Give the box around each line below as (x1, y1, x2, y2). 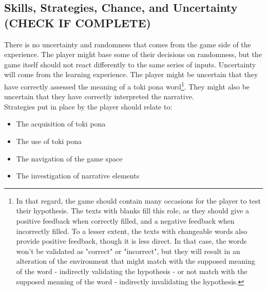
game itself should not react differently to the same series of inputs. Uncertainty (4, 59, 256, 69)
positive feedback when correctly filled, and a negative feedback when (16, 215, 235, 226)
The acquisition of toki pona (16, 118, 106, 129)
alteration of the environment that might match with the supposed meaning (16, 256, 255, 266)
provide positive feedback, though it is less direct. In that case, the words (16, 235, 247, 246)
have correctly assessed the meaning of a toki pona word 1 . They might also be (4, 79, 250, 92)
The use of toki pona (16, 136, 82, 146)
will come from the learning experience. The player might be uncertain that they (4, 69, 258, 80)
